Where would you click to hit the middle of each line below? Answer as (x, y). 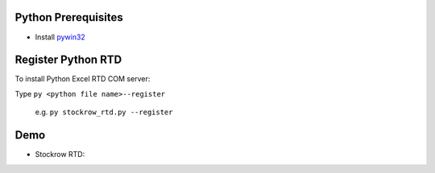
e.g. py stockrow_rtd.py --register (104, 112)
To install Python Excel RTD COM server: (83, 79)
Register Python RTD (68, 60)
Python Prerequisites (69, 17)
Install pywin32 (60, 37)
